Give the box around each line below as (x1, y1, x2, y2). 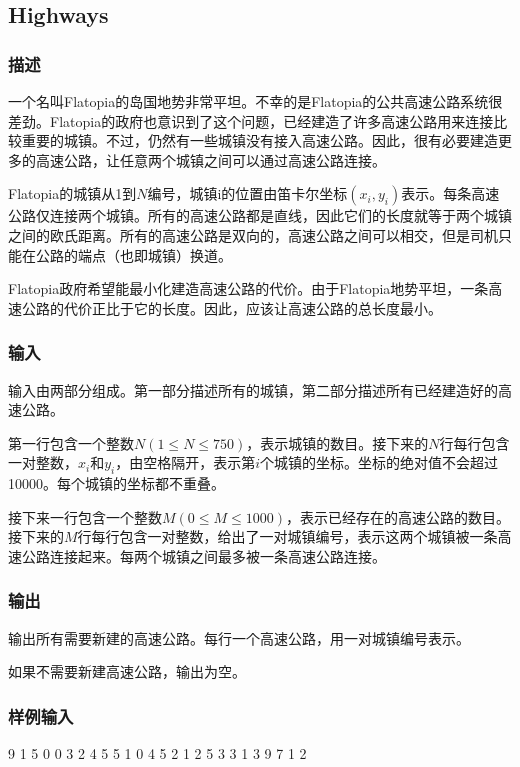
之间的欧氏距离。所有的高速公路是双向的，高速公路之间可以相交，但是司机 (8, 224, 498, 245)
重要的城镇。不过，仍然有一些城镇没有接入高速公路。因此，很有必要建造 (21, 130, 498, 151)
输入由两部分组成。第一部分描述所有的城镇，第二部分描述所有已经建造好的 (8, 379, 498, 400)
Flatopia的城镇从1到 (8, 183, 137, 204)
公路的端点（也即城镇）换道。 (35, 244, 232, 265)
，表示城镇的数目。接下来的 (246, 432, 429, 453)
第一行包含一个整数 (8, 432, 134, 453)
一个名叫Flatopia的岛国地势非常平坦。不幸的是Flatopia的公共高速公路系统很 (8, 91, 503, 111)
